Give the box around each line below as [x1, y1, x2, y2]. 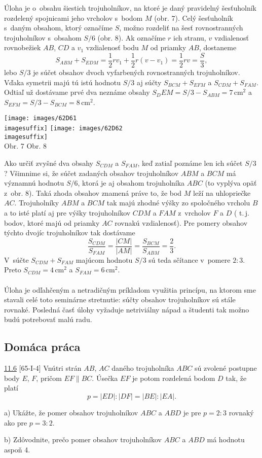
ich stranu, [173, 32, 206, 43]
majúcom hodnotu [76, 254, 133, 265]
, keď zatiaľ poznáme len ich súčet [137, 157, 243, 168]
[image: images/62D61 [4, 115, 77, 122]
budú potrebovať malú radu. [4, 314, 92, 325]
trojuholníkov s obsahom [4, 32, 82, 43]
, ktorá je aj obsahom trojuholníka [78, 178, 185, 188]
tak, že [226, 372, 247, 383]
